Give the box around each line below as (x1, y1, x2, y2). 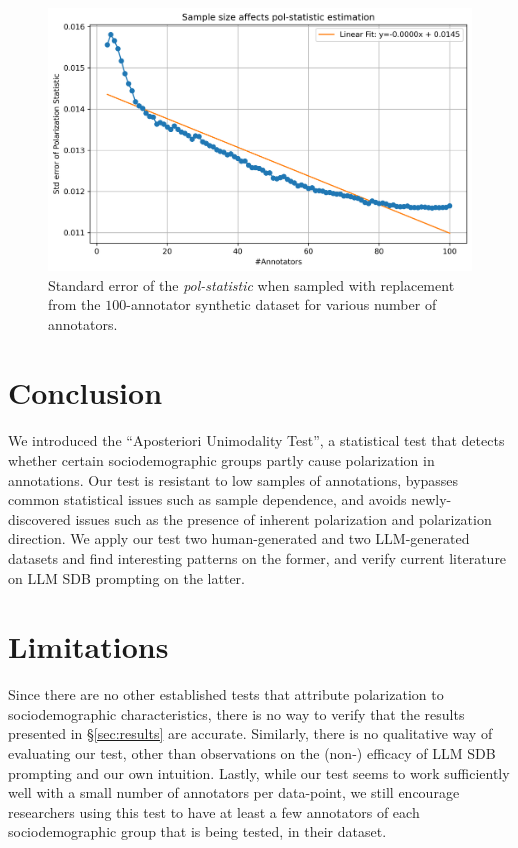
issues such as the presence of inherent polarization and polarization (75, 508, 492, 529)
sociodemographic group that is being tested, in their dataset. (8, 821, 387, 842)
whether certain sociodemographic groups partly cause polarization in (8, 450, 435, 471)
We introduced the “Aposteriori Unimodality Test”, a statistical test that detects (8, 430, 505, 451)
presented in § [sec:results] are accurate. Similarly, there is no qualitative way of (8, 723, 493, 744)
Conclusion (8, 372, 163, 413)
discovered (8, 508, 71, 529)
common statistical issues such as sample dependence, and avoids (8, 489, 407, 510)
